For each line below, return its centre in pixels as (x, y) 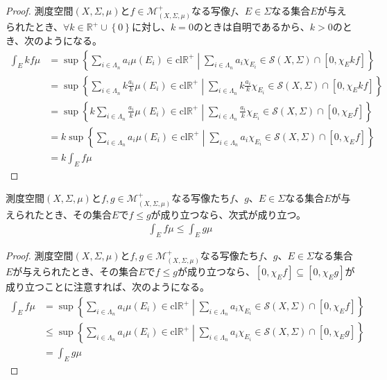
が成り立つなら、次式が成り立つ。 (229, 214)
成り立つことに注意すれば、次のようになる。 (108, 287)
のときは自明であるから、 (251, 27)
